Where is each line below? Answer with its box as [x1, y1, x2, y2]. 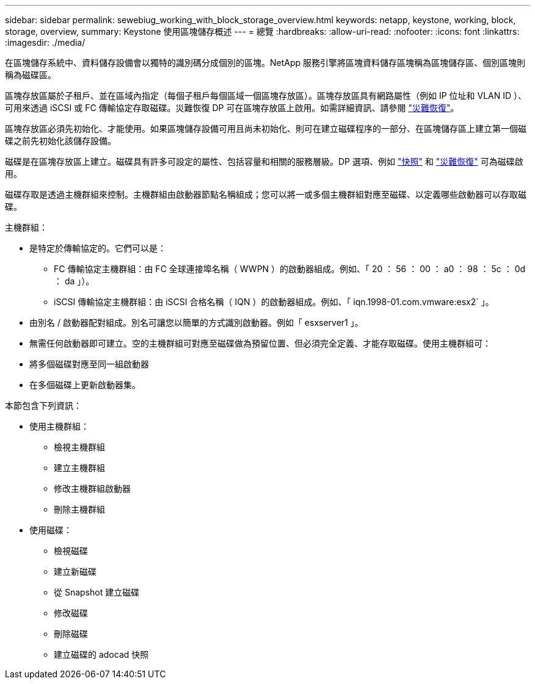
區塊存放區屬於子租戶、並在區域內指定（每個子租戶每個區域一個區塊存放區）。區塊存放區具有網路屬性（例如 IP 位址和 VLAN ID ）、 [5, 90, 527, 101]
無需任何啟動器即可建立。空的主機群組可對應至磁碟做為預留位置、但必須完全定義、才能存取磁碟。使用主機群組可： [29, 338, 491, 348]
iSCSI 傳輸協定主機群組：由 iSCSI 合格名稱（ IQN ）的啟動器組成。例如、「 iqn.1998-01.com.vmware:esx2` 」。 [54, 297, 494, 307]
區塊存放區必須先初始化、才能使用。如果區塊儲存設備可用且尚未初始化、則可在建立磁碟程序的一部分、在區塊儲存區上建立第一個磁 [5, 123, 526, 134]
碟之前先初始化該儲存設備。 [5, 135, 116, 146]
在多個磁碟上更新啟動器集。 [29, 380, 140, 390]
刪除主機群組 [54, 504, 105, 514]
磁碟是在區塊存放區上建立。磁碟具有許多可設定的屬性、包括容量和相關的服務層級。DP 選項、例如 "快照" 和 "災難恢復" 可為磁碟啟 [5, 156, 523, 167]
